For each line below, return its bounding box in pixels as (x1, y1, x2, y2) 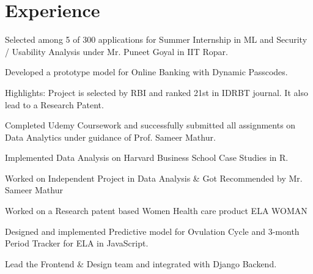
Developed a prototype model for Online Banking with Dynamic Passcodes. (5, 65, 288, 78)
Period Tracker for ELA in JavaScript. (5, 237, 149, 250)
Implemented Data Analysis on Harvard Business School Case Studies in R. (5, 151, 289, 164)
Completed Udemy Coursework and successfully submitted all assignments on (5, 119, 296, 131)
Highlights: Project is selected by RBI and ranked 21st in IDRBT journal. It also (5, 86, 308, 98)
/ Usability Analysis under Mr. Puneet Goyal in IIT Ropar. (5, 45, 228, 57)
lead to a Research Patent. (5, 98, 104, 111)
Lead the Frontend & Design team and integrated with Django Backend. (5, 257, 277, 270)
